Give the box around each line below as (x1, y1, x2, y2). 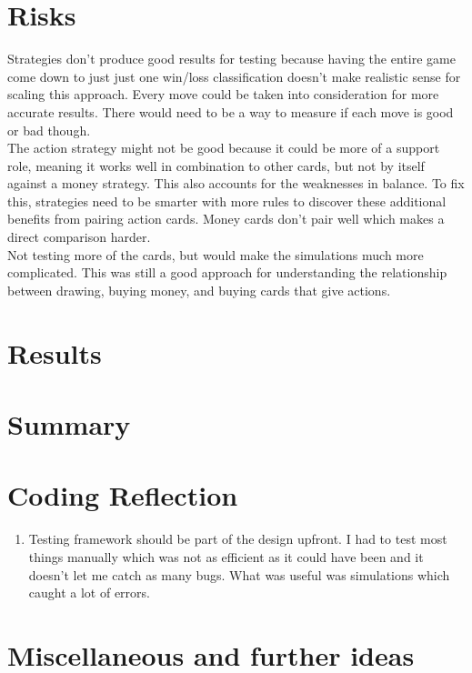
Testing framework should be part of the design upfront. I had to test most (28, 529, 447, 548)
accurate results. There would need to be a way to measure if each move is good (7, 102, 454, 121)
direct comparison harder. (7, 227, 151, 246)
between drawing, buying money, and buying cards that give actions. (7, 280, 391, 299)
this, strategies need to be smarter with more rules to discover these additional (7, 191, 447, 210)
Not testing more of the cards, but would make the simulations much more (7, 245, 424, 264)
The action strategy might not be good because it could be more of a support (7, 138, 440, 157)
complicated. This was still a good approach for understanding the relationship (7, 263, 447, 282)
